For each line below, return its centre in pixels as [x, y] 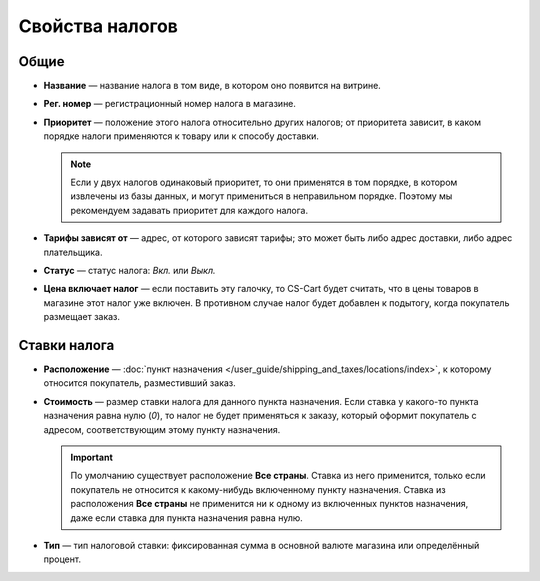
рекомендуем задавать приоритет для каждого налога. [189, 210]
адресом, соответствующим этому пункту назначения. [162, 429]
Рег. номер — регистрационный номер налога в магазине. [170, 104]
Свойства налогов [98, 26]
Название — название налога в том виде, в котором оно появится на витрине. [212, 86]
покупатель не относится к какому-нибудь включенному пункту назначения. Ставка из [258, 489]
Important [92, 457]
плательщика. [73, 252]
